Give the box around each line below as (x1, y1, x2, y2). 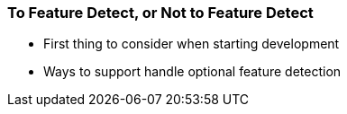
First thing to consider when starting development (43, 36, 340, 52)
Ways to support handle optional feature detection (43, 64, 342, 80)
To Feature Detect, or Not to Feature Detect (7, 4, 314, 22)
